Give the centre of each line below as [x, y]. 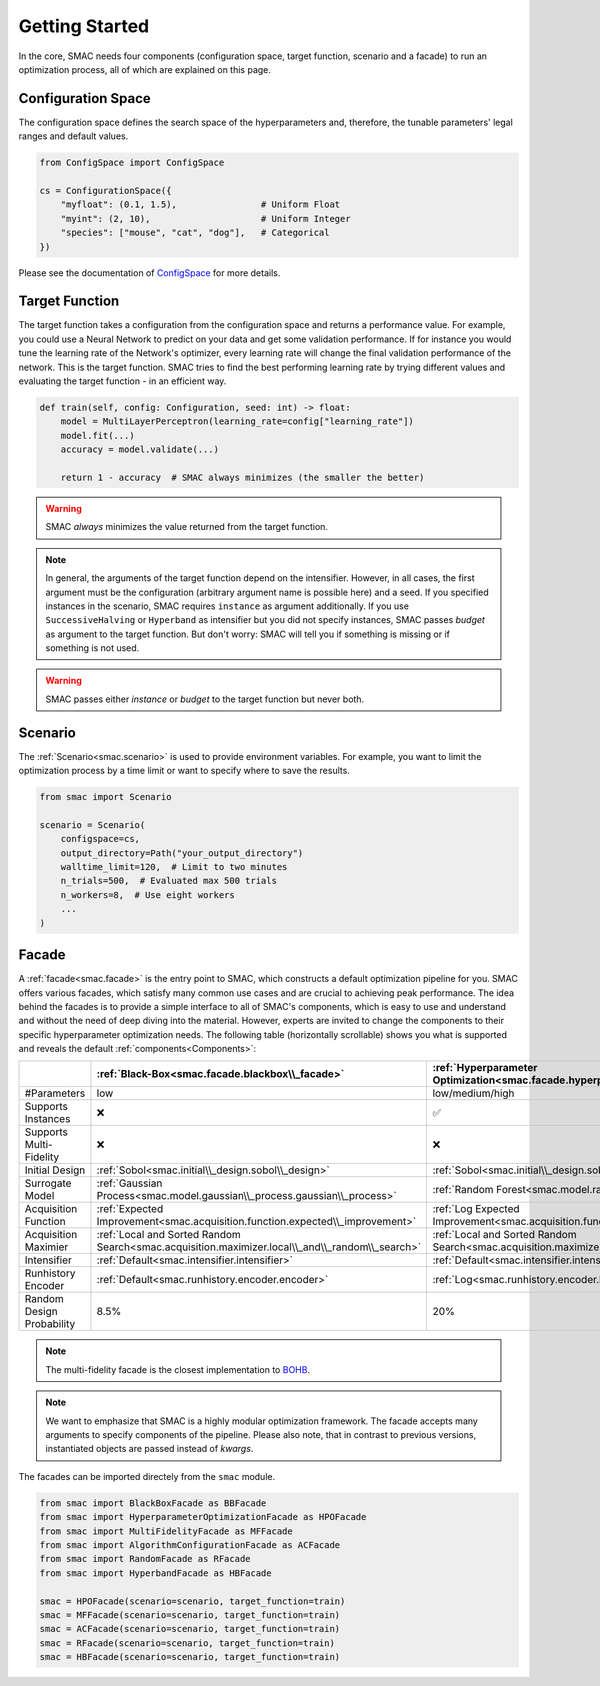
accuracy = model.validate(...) [140, 449]
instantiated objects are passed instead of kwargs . [149, 1449]
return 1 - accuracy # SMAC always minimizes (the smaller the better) [242, 477]
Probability [50, 1324]
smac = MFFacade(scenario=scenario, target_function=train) [190, 1614]
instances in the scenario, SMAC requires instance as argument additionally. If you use [227, 606]
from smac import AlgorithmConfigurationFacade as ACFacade [190, 1544]
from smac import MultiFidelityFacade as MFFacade [166, 1531]
